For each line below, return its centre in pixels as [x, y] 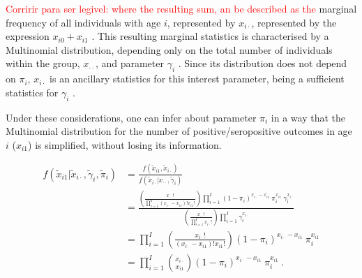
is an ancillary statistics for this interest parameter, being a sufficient [197, 79]
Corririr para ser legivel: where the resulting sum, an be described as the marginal [181, 8]
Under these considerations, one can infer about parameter [131, 117]
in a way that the [308, 117]
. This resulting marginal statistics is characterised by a [210, 36]
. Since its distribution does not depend [263, 63]
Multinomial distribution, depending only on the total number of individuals [169, 49]
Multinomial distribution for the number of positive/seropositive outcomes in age [179, 131]
